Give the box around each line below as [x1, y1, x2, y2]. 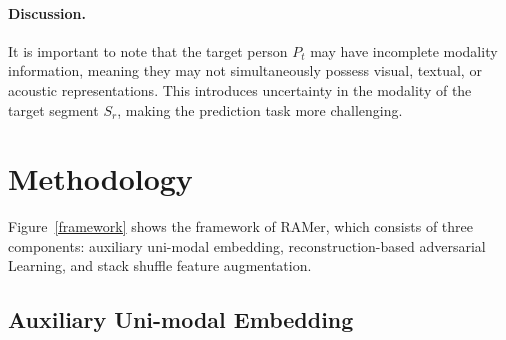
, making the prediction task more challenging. [117, 99, 403, 120]
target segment [8, 99, 99, 120]
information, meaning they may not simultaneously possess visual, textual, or [8, 60, 482, 81]
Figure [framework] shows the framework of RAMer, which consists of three [8, 216, 473, 237]
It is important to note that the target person [8, 40, 288, 61]
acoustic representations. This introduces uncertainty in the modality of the [8, 79, 472, 100]
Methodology [8, 158, 193, 199]
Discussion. [8, 2, 86, 23]
